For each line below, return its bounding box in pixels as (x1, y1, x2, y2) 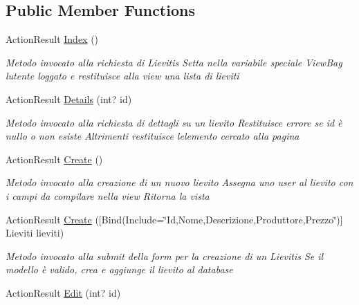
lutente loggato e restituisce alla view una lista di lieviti (6, 68, 239, 83)
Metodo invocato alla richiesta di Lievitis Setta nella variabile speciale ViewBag (6, 55, 342, 69)
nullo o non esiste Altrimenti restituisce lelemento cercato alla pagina (6, 129, 300, 143)
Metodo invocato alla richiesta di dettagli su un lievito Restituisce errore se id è (6, 115, 342, 129)
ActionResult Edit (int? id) (6, 285, 121, 299)
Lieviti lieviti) (6, 225, 64, 240)
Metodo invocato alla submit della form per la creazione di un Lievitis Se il (6, 248, 324, 263)
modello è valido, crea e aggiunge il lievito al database (6, 262, 233, 277)
